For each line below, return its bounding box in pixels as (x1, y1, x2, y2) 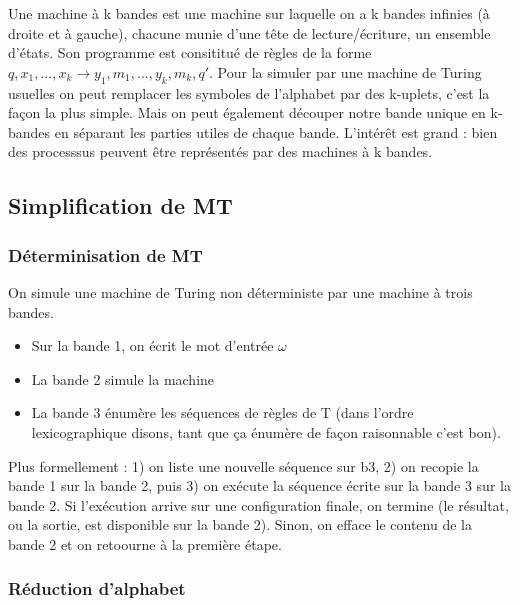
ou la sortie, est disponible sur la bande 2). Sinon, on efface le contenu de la (8, 514, 472, 535)
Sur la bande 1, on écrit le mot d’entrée (31, 335, 274, 356)
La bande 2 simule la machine (31, 368, 215, 389)
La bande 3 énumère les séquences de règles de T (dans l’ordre (31, 402, 414, 423)
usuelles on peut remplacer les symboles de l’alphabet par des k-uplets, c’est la (8, 82, 490, 103)
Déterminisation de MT (8, 242, 203, 267)
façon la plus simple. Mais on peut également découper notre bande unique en (8, 102, 486, 123)
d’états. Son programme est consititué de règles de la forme (8, 42, 372, 63)
